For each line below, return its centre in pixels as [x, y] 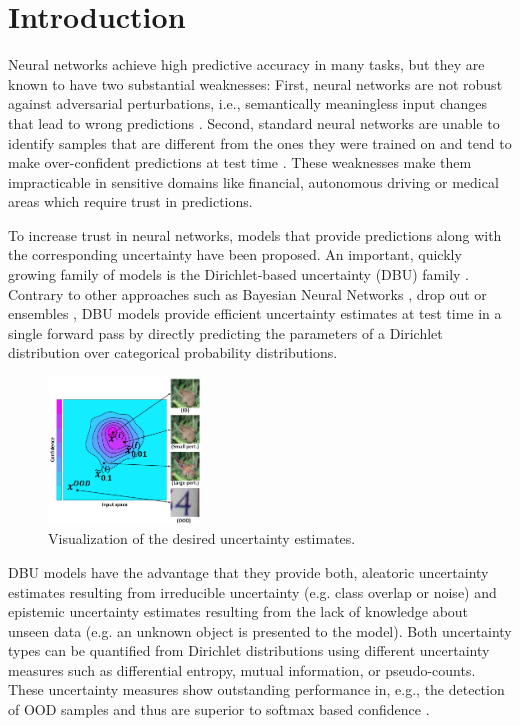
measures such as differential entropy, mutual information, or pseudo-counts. [242, 669]
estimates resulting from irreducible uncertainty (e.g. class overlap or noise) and [252, 591]
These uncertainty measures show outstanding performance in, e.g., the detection [256, 689]
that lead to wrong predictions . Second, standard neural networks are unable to [254, 122]
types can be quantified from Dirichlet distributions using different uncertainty [249, 650]
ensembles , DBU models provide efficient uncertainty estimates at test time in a [255, 313]
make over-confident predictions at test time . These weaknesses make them [240, 162]
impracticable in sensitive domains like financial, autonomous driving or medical [253, 181]
